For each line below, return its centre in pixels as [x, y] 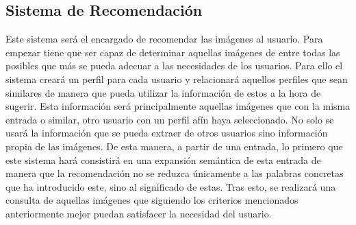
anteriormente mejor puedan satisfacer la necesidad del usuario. [139, 213]
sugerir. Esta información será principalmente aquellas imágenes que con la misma [178, 106]
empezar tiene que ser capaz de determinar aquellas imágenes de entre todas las [173, 52]
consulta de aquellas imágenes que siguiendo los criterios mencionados [152, 200]
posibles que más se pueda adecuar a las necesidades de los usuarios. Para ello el [174, 66]
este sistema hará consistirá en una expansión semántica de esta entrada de [163, 159]
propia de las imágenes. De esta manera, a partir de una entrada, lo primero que [174, 146]
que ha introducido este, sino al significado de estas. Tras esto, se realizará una [171, 186]
